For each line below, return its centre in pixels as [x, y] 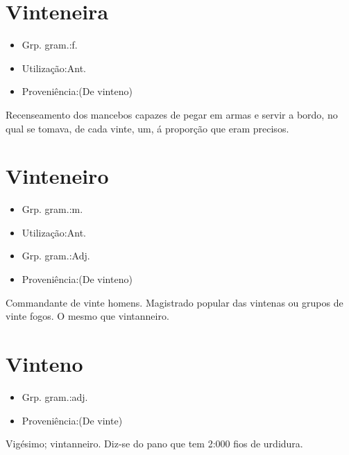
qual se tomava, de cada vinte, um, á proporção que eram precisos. [147, 128]
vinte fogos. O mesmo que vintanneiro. [87, 316]
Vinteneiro [57, 176]
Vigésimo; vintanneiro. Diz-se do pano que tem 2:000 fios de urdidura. [154, 444]
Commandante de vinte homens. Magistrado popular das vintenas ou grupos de [174, 302]
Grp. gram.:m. [52, 209]
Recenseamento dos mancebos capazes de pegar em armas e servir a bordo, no [172, 114]
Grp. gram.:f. [50, 45]
